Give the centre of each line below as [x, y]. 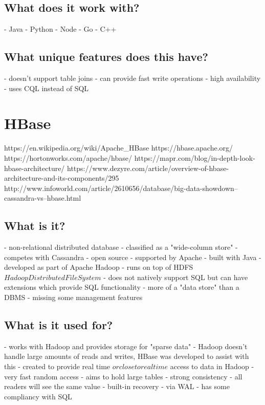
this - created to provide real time [57, 366]
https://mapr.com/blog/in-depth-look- [195, 157]
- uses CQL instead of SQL [47, 88]
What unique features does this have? [106, 57]
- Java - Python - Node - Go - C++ [60, 29]
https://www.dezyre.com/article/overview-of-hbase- [148, 168]
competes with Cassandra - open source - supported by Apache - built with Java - [133, 257]
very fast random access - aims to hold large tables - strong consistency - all [123, 376]
